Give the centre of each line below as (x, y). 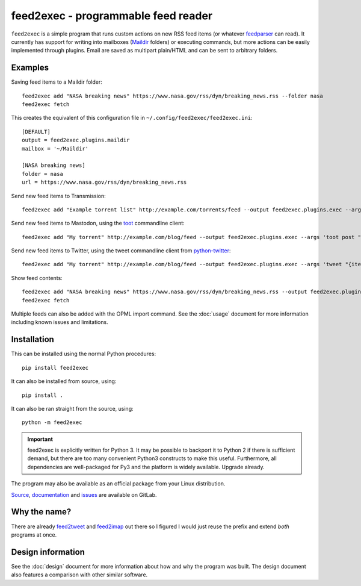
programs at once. (34, 535)
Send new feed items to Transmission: (59, 196)
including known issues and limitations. (60, 322)
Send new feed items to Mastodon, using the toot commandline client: (98, 223)
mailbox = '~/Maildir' (55, 148)
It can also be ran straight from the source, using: (72, 408)
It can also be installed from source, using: (64, 381)
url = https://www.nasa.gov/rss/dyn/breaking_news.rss (104, 182)
